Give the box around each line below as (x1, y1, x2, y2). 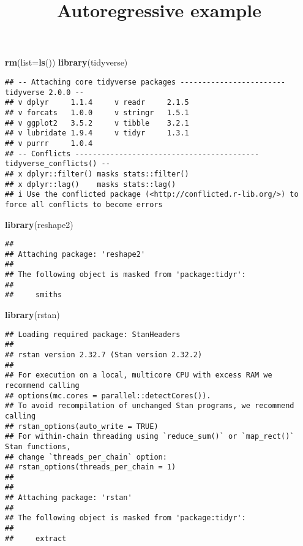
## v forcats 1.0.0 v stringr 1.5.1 (5, 108, 189, 117)
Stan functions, (5, 442, 71, 451)
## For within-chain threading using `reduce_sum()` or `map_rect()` (5, 432, 294, 441)
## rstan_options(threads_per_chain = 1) (5, 463, 176, 472)
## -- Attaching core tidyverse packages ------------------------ (5, 77, 286, 86)
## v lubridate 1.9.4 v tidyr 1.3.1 (5, 129, 189, 138)
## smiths (5, 290, 62, 300)
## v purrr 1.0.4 (5, 138, 93, 148)
